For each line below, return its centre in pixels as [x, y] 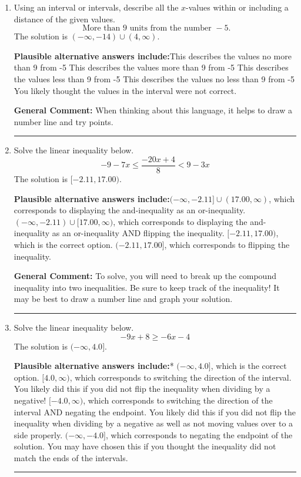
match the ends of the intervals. [71, 457]
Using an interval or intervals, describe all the [96, 7]
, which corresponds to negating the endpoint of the [199, 434]
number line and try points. [63, 121]
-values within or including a [237, 7]
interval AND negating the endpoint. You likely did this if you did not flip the [155, 412]
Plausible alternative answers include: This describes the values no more [153, 56]
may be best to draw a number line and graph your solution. [123, 299]
